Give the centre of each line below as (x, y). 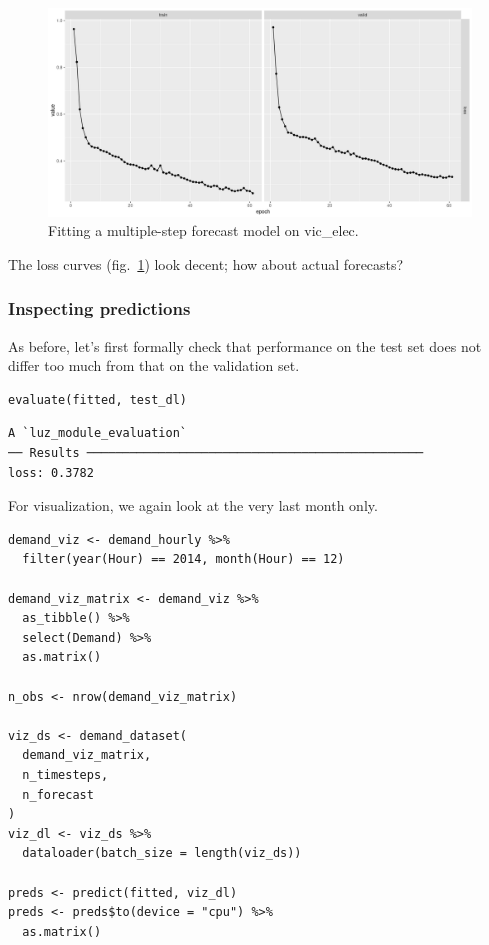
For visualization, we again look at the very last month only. (193, 505)
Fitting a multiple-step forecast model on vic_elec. (203, 230)
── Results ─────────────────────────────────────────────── (216, 453)
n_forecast (58, 794)
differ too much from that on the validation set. (154, 365)
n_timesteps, (65, 774)
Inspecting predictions (99, 308)
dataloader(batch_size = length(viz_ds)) (162, 853)
